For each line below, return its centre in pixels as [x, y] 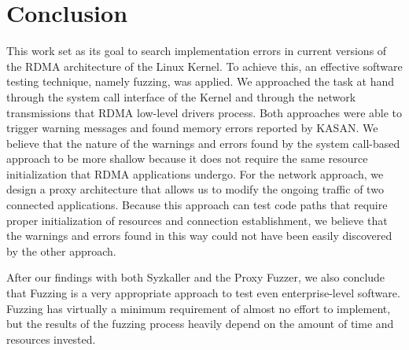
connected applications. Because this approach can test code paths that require [197, 205]
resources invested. [51, 339]
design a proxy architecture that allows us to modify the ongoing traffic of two [195, 189]
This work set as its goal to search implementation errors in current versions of [197, 51]
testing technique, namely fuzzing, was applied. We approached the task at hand [201, 81]
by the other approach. [61, 251]
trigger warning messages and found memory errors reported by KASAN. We [192, 128]
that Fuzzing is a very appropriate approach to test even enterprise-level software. [203, 293]
